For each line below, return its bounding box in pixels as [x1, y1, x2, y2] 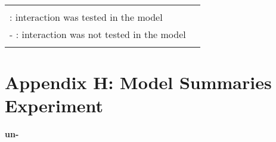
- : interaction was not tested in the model [10, 27, 186, 41]
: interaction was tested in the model [10, 10, 163, 24]
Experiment [5, 93, 104, 118]
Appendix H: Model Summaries [5, 70, 272, 94]
